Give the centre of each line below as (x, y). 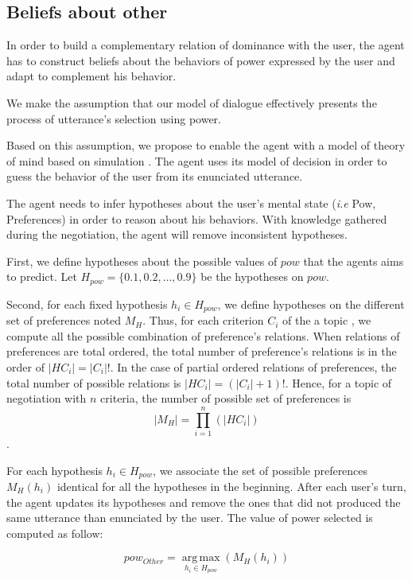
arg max (201, 558)
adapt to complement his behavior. (91, 76)
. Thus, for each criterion (203, 320)
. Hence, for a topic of (338, 382)
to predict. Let (42, 276)
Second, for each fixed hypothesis (87, 304)
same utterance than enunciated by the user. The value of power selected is (190, 518)
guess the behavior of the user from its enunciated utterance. (155, 176)
